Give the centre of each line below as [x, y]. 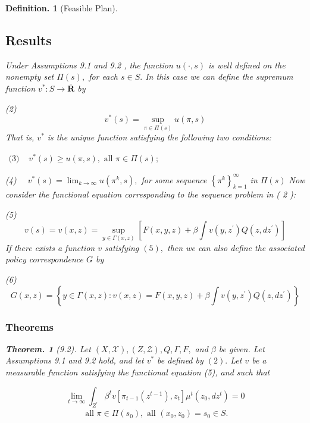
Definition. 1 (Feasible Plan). [62, 8]
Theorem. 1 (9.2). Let [48, 348]
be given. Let [242, 348]
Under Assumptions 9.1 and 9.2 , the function [89, 65]
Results [29, 40]
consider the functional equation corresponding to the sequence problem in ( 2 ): [151, 194]
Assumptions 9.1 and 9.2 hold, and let [75, 360]
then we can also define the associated [236, 247]
